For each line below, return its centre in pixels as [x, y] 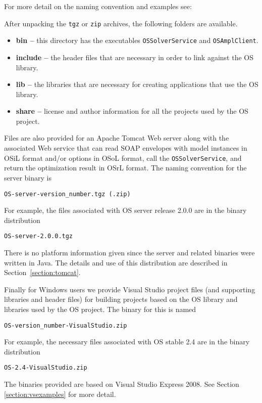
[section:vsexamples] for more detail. [60, 394]
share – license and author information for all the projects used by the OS [132, 111]
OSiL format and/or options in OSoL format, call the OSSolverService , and [123, 158]
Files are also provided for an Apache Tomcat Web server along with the [117, 138]
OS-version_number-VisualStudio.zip [66, 325]
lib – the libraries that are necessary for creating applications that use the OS [137, 84]
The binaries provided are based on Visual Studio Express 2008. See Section [122, 384]
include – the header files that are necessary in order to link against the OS [135, 57]
